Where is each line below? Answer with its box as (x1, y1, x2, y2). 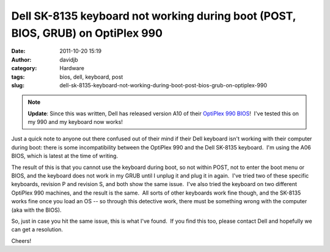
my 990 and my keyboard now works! (28, 118, 123, 126)
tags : (11, 73, 25, 81)
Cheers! (11, 237, 32, 244)
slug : (11, 81, 24, 88)
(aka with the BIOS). (11, 206, 62, 214)
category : (11, 65, 37, 72)
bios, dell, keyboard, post (59, 73, 123, 81)
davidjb (59, 56, 79, 63)
